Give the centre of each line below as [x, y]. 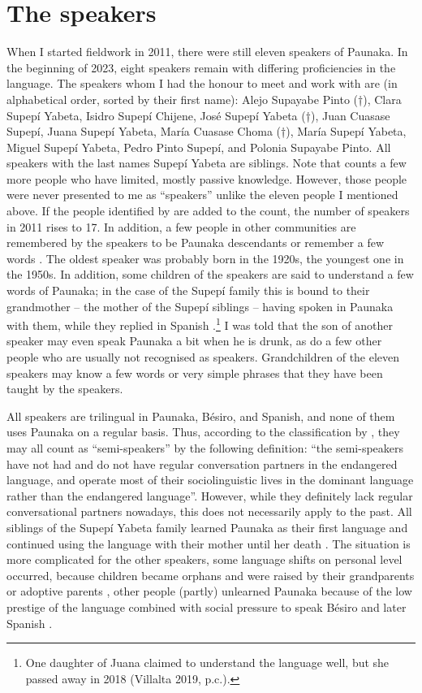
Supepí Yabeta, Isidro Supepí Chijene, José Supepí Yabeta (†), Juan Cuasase [198, 115]
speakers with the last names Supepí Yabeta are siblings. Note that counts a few [207, 163]
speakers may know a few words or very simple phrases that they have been [195, 372]
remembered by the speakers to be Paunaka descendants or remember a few [196, 243]
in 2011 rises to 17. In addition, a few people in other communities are [181, 226]
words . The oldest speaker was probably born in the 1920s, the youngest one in [205, 258]
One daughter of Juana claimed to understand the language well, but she [207, 663]
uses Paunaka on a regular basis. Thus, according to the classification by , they [203, 432]
